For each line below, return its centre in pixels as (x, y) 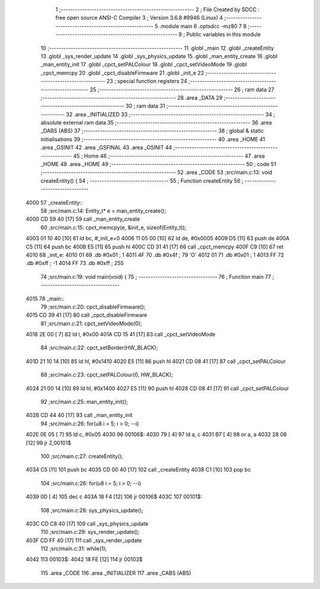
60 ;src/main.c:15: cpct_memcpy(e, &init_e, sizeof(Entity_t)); (113, 227)
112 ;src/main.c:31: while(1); (74, 549)
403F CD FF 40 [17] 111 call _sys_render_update (84, 540)
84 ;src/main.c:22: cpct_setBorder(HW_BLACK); (99, 348)
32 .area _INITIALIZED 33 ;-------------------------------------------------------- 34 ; (171, 114)
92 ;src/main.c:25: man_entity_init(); (84, 402)
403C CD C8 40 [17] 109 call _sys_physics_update (87, 523)
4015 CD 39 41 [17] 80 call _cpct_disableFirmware (87, 315)
